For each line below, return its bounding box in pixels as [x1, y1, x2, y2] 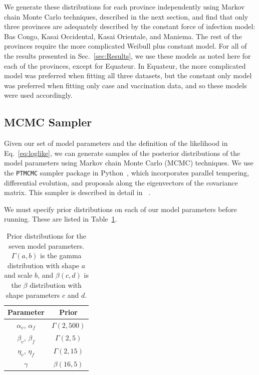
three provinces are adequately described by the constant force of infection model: [4, 21, 255, 32]
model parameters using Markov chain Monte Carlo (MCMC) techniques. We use [4, 157, 253, 168]
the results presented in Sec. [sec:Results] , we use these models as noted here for [4, 50, 251, 61]
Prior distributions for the [7, 230, 87, 241]
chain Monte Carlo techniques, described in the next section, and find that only [4, 11, 248, 22]
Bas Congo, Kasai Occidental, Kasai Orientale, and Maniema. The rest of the [4, 31, 242, 41]
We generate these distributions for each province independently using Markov [4, 2, 245, 12]
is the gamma [40, 250, 82, 261]
